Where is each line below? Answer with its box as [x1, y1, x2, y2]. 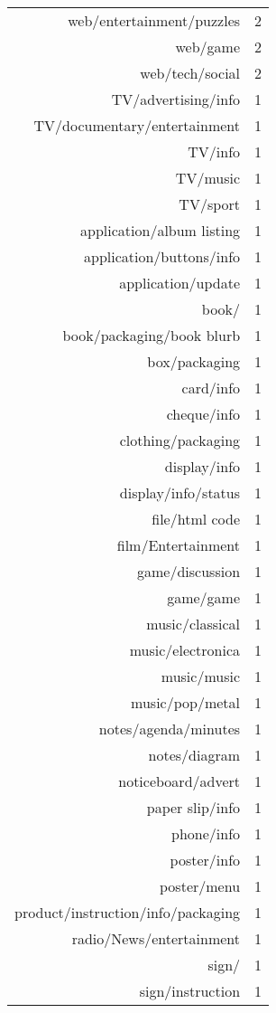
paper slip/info [146, 797, 241, 818]
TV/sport [179, 194, 241, 214]
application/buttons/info [84, 246, 241, 267]
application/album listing [80, 220, 241, 241]
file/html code [152, 508, 241, 529]
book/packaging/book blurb [62, 325, 241, 346]
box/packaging [147, 351, 241, 372]
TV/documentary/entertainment [33, 115, 241, 136]
